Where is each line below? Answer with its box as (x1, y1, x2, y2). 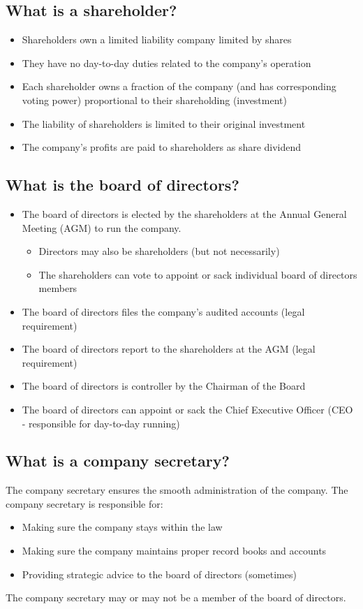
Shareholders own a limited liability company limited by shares (22, 32, 292, 47)
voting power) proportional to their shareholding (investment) (22, 92, 287, 107)
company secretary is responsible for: (6, 496, 163, 511)
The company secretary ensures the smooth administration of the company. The (6, 483, 348, 497)
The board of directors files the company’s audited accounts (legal (22, 304, 305, 318)
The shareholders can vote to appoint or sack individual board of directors (38, 267, 357, 281)
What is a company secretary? (6, 450, 230, 471)
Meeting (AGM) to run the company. (22, 220, 181, 235)
